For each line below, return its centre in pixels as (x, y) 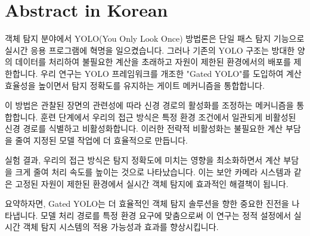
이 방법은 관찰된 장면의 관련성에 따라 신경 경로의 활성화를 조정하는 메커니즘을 (149, 105)
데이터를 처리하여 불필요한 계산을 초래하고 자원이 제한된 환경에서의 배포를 (153, 62)
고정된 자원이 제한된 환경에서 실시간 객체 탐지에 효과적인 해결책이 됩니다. (152, 183)
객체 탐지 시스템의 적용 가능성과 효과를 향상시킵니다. (121, 227)
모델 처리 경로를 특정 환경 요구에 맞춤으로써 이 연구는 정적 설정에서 (166, 215)
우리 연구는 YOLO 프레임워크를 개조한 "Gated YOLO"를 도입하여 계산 (171, 73)
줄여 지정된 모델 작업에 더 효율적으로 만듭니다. (102, 140)
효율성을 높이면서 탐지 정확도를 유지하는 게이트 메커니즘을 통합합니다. (135, 85)
